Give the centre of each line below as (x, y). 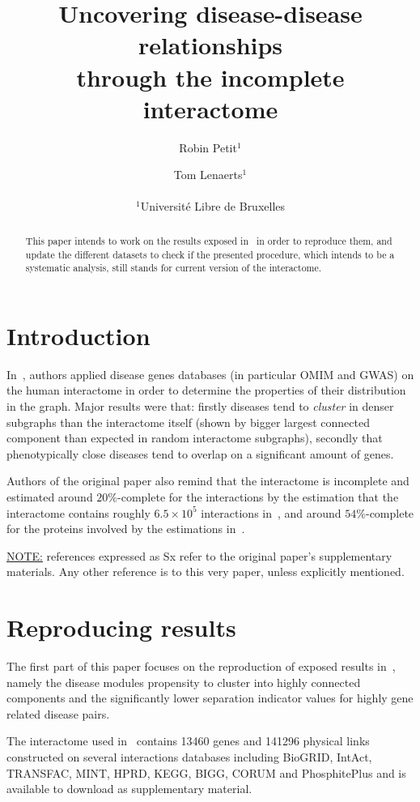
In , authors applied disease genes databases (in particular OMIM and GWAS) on (210, 374)
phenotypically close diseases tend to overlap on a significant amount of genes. (200, 453)
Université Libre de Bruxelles (213, 206)
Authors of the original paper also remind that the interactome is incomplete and (208, 481)
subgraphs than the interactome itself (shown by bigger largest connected (188, 422)
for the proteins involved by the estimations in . (126, 529)
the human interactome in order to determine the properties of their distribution (206, 390)
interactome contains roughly (78, 512)
